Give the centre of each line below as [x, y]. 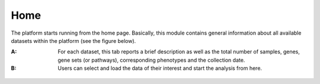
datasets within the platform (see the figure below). [73, 41]
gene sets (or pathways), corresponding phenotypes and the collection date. [151, 60]
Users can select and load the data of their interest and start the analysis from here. [160, 68]
